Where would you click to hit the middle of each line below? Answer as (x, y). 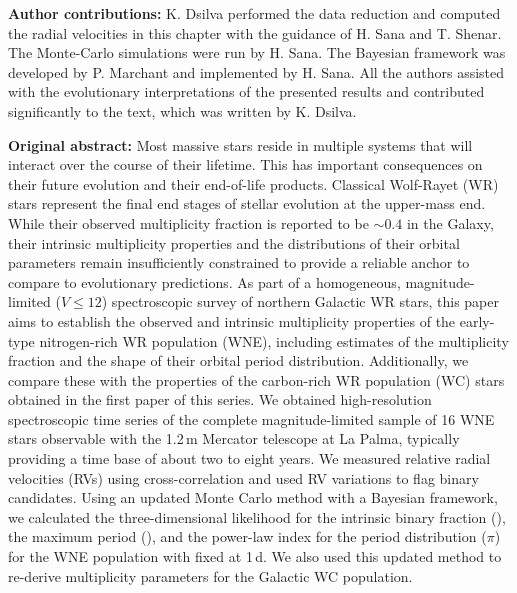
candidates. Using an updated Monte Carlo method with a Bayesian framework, (253, 497)
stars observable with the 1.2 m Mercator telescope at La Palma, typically (234, 438)
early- (477, 320)
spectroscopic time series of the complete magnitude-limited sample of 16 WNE (251, 418)
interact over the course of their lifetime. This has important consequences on (245, 164)
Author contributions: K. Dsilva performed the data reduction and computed (254, 13)
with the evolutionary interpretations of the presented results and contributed (246, 91)
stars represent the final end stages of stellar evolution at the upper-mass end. (247, 203)
